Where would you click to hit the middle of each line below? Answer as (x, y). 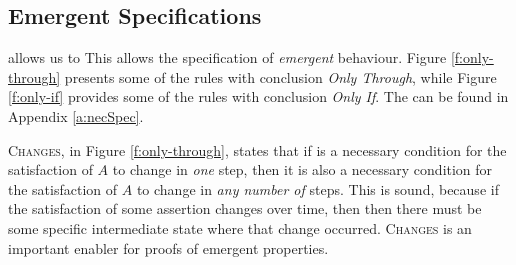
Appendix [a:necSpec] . (76, 115)
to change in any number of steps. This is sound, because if (317, 188)
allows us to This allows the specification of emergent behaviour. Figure (227, 57)
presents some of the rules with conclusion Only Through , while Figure (280, 76)
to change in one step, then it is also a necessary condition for (302, 169)
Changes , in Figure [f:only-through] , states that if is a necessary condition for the (257, 149)
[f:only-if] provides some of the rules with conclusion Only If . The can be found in (258, 96)
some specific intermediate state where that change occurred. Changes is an (240, 227)
